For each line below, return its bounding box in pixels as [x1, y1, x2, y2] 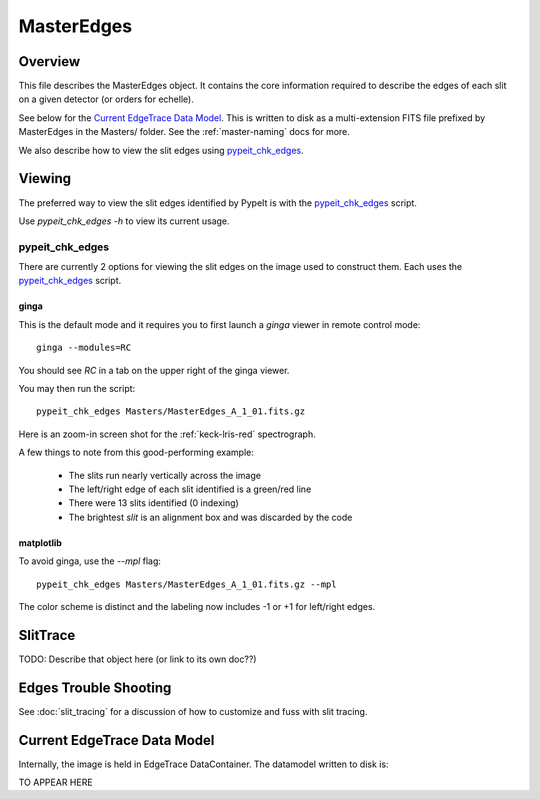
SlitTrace [18, 626, 76, 644]
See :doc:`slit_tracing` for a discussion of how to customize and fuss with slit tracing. [18, 705, 368, 717]
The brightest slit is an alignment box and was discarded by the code [68, 511, 353, 523]
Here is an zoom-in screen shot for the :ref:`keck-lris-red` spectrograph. [18, 428, 316, 440]
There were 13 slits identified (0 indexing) [68, 497, 239, 509]
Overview [18, 53, 81, 70]
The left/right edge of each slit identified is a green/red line [68, 483, 312, 495]
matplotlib [18, 536, 62, 549]
